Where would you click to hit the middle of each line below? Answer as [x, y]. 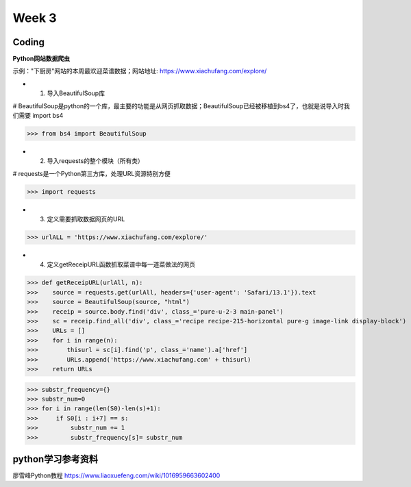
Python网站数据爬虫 [41, 59]
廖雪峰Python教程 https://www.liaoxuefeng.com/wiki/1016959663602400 [116, 475]
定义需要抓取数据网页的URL [86, 219]
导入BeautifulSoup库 [76, 93]
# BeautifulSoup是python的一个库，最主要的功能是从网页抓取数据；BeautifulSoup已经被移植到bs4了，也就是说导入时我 [181, 105]
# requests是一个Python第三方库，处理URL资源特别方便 [92, 173]
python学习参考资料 [55, 459]
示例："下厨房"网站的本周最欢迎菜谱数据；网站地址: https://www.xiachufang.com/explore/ [140, 71]
